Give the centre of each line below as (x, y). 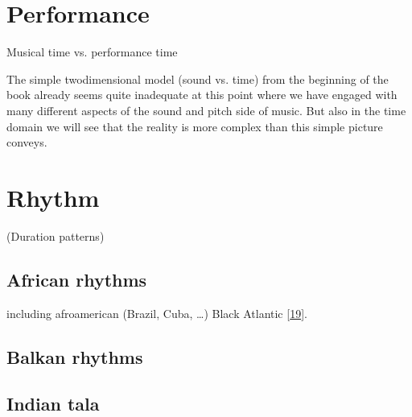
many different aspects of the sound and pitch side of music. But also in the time (206, 110)
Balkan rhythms (75, 356)
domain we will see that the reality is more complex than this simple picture (195, 126)
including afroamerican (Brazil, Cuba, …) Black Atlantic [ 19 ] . (157, 313)
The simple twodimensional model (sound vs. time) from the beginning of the (198, 78)
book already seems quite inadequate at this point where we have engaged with (202, 95)
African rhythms (77, 279)
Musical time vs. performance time (92, 52)
